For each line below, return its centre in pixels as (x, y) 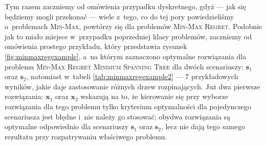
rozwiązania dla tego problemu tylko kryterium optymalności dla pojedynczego (128, 106)
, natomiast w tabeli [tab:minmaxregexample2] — (105, 76)
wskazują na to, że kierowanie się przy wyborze (154, 96)
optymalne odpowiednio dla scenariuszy (67, 126)
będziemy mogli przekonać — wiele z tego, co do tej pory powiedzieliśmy (119, 16)
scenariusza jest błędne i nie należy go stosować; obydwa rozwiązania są (118, 116)
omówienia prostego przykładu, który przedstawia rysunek (96, 46)
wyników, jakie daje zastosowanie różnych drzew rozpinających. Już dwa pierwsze (132, 86)
